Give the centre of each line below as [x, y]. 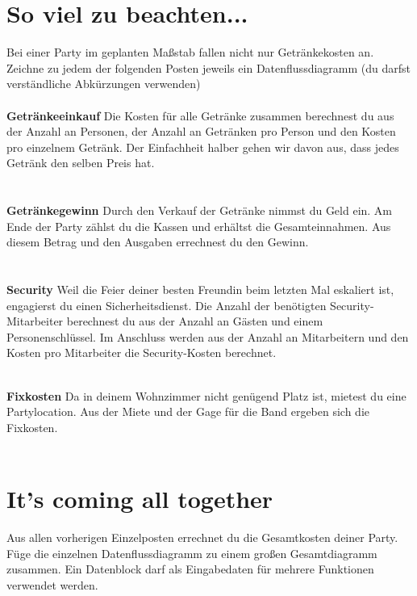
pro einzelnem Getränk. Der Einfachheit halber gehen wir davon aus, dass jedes [203, 147]
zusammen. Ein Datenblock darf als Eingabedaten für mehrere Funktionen [190, 569]
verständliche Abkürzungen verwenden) [104, 84]
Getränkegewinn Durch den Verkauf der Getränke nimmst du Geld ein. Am [200, 210]
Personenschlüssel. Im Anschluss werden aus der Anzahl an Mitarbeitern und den [208, 336]
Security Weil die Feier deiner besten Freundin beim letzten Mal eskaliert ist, [200, 290]
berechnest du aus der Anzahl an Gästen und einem [195, 321]
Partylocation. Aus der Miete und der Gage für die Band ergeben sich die [188, 411]
